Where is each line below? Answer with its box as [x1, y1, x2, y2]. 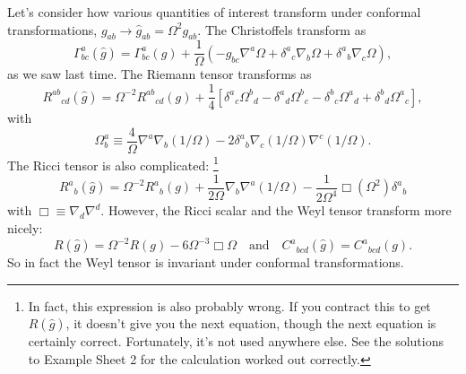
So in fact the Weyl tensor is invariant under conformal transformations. [7, 253, 404, 272]
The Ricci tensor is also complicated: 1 [7, 152, 219, 174]
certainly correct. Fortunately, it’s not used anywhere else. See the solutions [28, 332, 444, 351]
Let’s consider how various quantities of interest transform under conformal [7, 3, 421, 21]
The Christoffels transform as [204, 20, 367, 39]
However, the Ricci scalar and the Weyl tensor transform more [108, 201, 452, 220]
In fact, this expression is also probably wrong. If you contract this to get [28, 296, 431, 315]
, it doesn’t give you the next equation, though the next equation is [65, 314, 436, 333]
